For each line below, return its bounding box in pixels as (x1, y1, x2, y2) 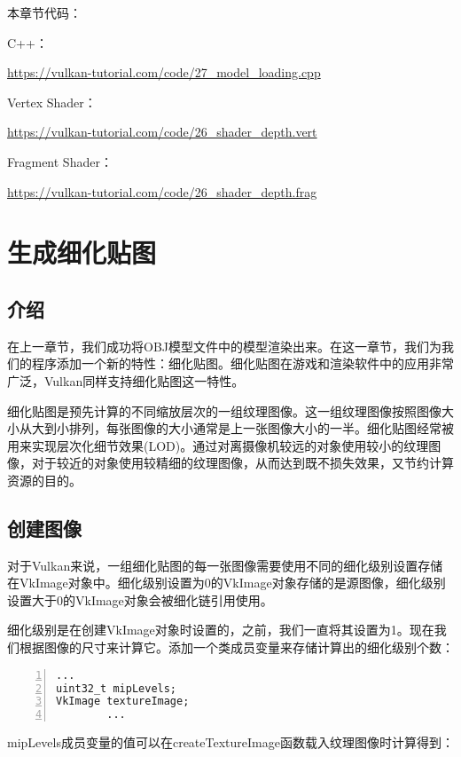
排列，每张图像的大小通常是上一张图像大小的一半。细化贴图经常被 (68, 419, 454, 438)
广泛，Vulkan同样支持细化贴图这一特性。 (7, 371, 245, 390)
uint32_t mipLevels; (56, 682, 177, 695)
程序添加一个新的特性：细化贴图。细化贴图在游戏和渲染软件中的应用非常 (31, 354, 454, 373)
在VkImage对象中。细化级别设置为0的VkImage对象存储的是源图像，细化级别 (7, 573, 446, 592)
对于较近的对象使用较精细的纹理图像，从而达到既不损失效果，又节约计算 (31, 453, 454, 472)
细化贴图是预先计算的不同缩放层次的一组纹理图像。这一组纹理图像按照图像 (7, 401, 441, 420)
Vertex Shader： (7, 92, 97, 111)
